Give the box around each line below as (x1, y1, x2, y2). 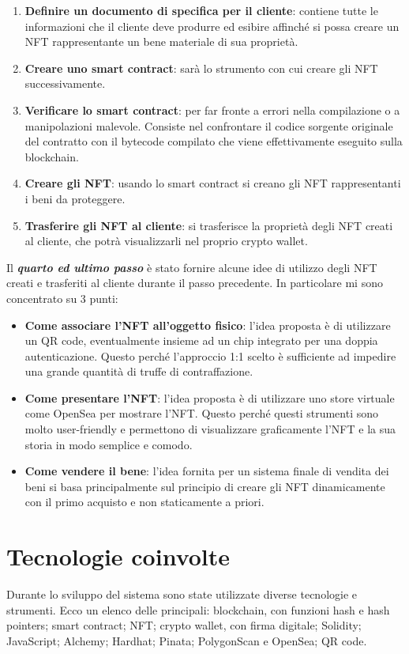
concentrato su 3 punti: (6, 289, 118, 306)
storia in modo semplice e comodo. (24, 436, 193, 452)
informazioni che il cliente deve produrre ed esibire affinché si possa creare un (24, 17, 400, 34)
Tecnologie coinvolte (6, 540, 231, 573)
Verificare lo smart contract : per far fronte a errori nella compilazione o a (24, 101, 400, 118)
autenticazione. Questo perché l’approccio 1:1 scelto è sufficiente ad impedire (24, 347, 396, 364)
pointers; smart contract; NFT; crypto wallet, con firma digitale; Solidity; (6, 617, 362, 633)
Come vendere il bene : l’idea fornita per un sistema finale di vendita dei (24, 463, 389, 479)
